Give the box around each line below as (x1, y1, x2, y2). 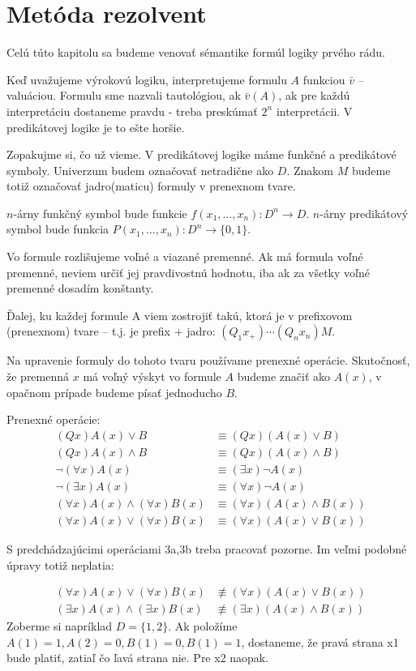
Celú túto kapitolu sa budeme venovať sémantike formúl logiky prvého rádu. (6, 44, 385, 61)
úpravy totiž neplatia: (6, 556, 114, 573)
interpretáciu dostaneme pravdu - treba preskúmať (6, 102, 258, 119)
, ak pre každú (278, 87, 350, 104)
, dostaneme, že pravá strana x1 (241, 633, 399, 650)
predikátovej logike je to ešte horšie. (6, 118, 185, 135)
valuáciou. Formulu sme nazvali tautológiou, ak (6, 87, 241, 104)
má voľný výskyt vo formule (83, 368, 221, 385)
